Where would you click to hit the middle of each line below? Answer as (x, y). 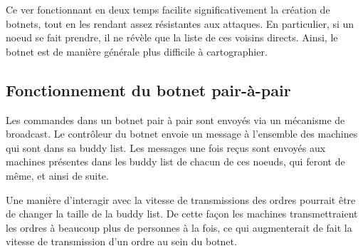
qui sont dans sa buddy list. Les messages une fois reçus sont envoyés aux (166, 147)
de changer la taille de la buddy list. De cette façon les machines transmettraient (182, 214)
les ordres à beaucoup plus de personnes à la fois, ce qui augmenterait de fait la (179, 227)
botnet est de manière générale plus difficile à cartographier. (137, 51)
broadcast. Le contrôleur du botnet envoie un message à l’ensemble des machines (182, 134)
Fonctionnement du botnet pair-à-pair (148, 89)
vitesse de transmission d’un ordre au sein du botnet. (121, 241)
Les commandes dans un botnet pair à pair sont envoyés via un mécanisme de (175, 119)
